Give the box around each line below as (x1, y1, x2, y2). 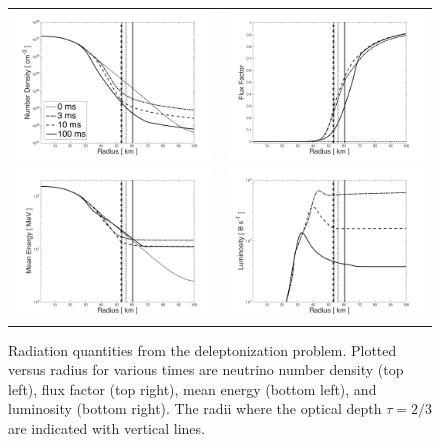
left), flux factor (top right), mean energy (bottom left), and (8, 378, 377, 399)
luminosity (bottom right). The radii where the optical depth (8, 398, 382, 419)
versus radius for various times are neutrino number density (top (8, 359, 404, 380)
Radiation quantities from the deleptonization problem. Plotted (8, 339, 397, 360)
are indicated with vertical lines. (8, 418, 205, 439)
